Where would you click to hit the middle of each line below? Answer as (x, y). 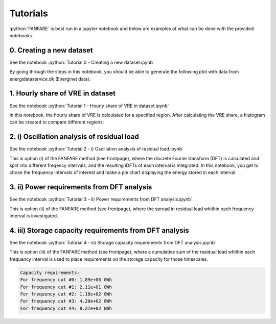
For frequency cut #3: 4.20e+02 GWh (66, 301)
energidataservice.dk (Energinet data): (50, 79)
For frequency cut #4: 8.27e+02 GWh (66, 308)
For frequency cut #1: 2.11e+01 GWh (66, 287)
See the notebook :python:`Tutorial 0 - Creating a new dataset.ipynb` (82, 62)
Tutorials (29, 13)
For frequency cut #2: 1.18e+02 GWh (66, 294)
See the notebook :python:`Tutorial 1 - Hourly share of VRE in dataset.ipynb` (89, 106)
